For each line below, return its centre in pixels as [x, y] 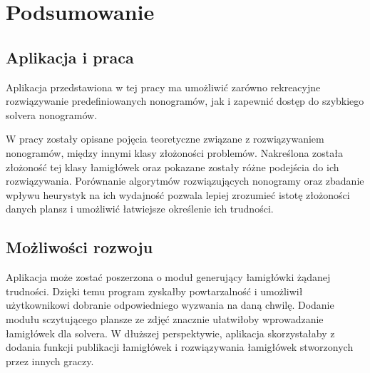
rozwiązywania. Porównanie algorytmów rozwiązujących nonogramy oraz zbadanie [185, 181]
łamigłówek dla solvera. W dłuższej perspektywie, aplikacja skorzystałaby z [170, 333]
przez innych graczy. [50, 361]
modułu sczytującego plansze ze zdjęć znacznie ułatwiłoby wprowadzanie [165, 318]
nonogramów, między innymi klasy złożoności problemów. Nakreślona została [174, 152]
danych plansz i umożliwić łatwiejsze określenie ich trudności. [140, 209]
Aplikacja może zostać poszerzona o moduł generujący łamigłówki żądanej [168, 277]
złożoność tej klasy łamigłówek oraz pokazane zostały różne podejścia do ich [173, 167]
